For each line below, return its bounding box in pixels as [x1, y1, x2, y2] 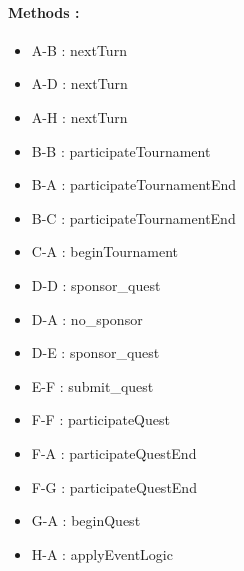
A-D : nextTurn [31, 73, 128, 94]
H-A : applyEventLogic [31, 543, 173, 564]
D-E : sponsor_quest [31, 342, 160, 363]
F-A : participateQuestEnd [31, 442, 197, 463]
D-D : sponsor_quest [31, 274, 161, 295]
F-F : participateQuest [31, 409, 170, 430]
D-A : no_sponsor [31, 308, 143, 329]
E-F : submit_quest [31, 375, 154, 396]
